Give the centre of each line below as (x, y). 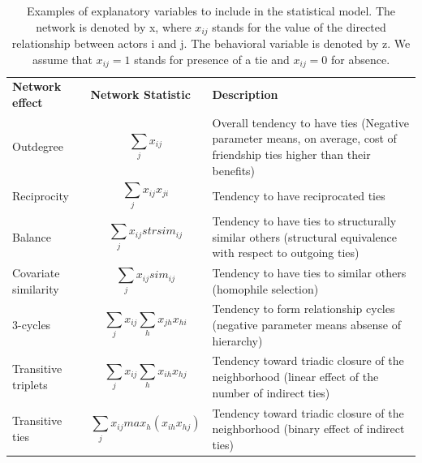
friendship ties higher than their (291, 154)
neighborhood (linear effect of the (295, 377)
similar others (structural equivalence (304, 236)
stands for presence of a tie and (212, 59)
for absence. (361, 59)
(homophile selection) (265, 288)
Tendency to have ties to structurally (304, 220)
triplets (30, 384)
